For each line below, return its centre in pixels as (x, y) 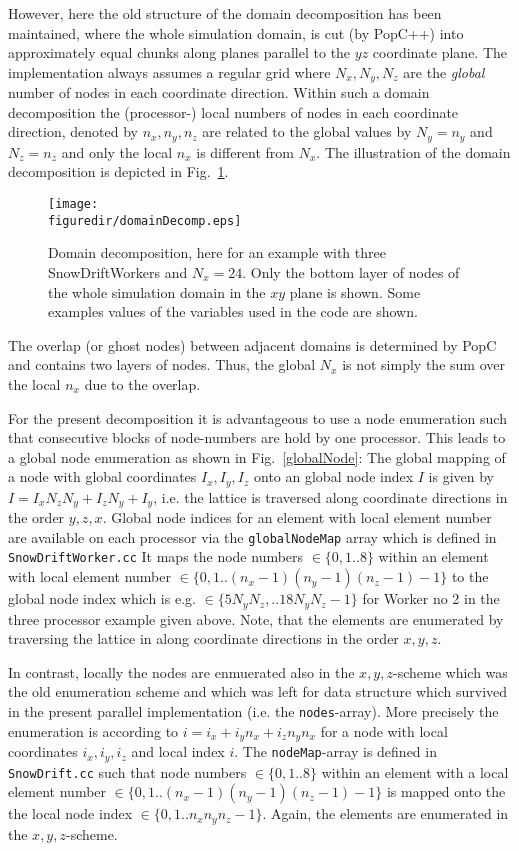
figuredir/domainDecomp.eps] (145, 220)
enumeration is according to (93, 730)
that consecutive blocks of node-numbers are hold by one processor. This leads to (257, 437)
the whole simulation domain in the (157, 291)
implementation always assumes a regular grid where (169, 71)
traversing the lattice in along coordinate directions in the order (203, 638)
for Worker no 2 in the (431, 598)
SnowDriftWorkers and (118, 271)
